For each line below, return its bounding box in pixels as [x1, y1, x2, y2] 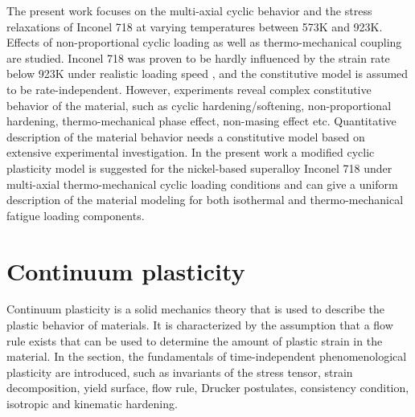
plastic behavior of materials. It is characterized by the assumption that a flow [6, 317, 393, 333]
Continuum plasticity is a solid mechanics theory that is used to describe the [6, 300, 384, 317]
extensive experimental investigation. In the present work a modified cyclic [6, 144, 375, 161]
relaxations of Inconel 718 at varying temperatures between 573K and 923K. [6, 18, 383, 35]
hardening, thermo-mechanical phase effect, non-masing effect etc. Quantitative [6, 112, 397, 129]
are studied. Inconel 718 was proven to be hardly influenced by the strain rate [6, 49, 390, 66]
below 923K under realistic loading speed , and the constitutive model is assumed [6, 65, 409, 82]
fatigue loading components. [6, 206, 145, 223]
